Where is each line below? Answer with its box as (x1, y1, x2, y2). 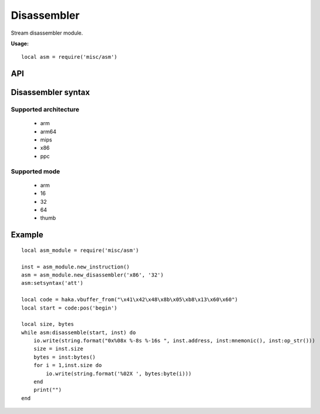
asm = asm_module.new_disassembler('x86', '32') (21, 271, 164, 278)
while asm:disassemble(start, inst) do (21, 329, 136, 336)
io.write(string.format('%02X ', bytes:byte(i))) (46, 370, 192, 377)
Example (11, 230, 43, 240)
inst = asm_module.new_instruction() (21, 263, 130, 270)
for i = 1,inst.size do (33, 362, 102, 369)
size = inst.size (33, 345, 83, 352)
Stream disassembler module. (11, 29, 83, 36)
